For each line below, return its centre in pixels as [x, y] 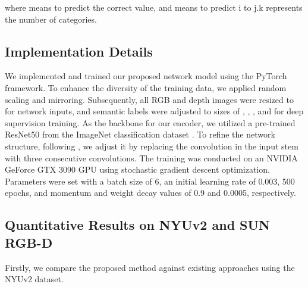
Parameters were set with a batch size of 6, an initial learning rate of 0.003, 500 [150, 181]
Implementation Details [79, 51]
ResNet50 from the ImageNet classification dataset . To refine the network [140, 134]
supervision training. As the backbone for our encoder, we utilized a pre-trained [150, 122]
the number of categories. [51, 19]
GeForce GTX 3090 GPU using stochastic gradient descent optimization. [137, 169]
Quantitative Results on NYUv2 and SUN [137, 225]
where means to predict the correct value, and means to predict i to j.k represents [154, 7]
